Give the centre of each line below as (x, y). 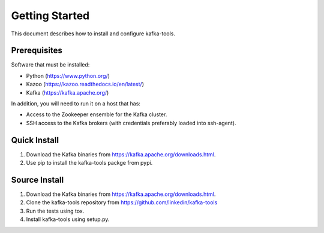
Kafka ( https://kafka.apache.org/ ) (67, 92)
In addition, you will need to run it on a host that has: (76, 104)
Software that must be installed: (50, 65)
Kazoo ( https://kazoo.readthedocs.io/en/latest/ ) (85, 84)
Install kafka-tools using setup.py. (68, 219)
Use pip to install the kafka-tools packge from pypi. (89, 163)
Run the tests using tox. (55, 211)
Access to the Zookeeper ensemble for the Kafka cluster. (97, 114)
